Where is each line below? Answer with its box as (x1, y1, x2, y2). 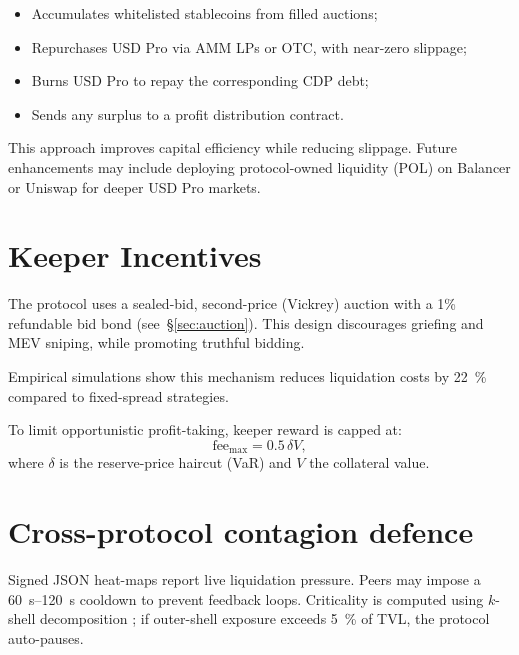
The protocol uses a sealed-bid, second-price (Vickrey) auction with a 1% (8, 293, 456, 314)
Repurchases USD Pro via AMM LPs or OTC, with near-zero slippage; (31, 36, 467, 57)
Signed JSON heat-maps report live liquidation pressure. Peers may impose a (8, 569, 481, 590)
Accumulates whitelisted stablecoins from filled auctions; (31, 3, 378, 23)
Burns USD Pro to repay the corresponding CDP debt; (31, 70, 369, 91)
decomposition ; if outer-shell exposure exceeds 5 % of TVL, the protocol (39, 608, 490, 629)
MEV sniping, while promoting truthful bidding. (8, 332, 305, 353)
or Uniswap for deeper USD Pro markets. (8, 176, 261, 197)
